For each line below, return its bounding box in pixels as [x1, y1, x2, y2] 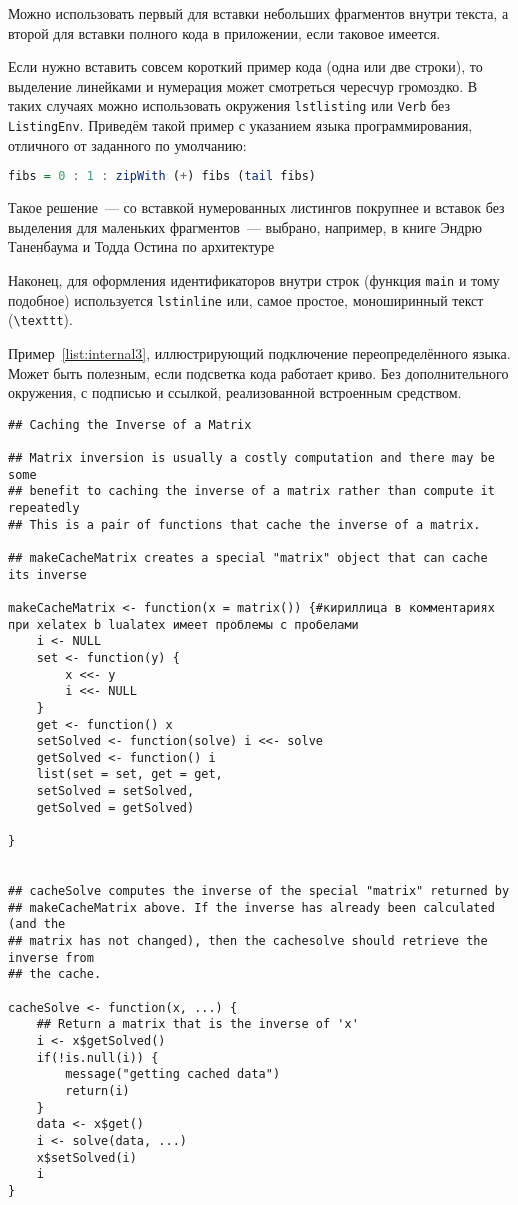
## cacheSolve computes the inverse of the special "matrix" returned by [8, 884, 510, 899]
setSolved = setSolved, [36, 784, 195, 799]
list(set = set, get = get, [36, 767, 223, 782]
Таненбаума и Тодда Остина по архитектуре [8, 236, 275, 257]
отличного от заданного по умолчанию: [8, 134, 247, 155]
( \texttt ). [8, 309, 73, 330]
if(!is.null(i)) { [36, 1050, 159, 1065]
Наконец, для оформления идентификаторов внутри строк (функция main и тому [8, 269, 500, 290]
